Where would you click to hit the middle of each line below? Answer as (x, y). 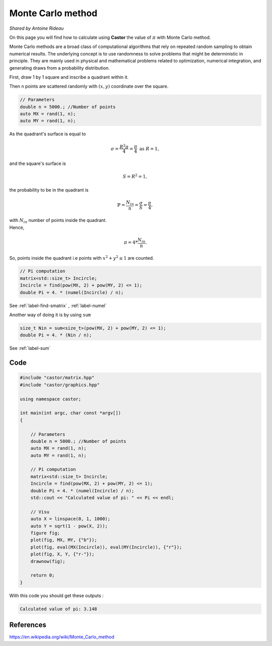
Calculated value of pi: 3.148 (59, 609)
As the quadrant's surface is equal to (48, 134)
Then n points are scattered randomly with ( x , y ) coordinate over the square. (89, 86)
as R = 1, (149, 149)
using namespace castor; (51, 399)
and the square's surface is (38, 163)
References (28, 625)
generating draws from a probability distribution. (60, 68)
